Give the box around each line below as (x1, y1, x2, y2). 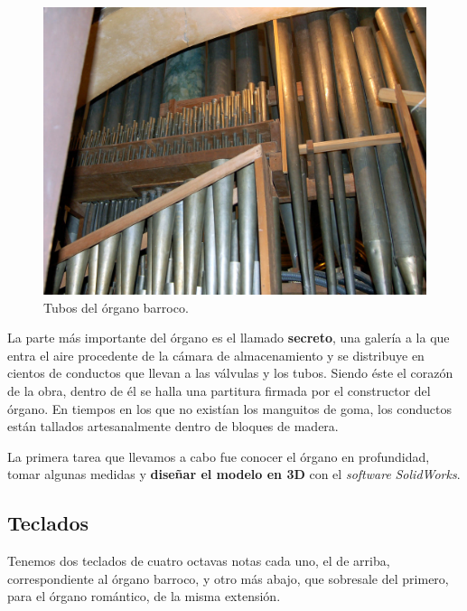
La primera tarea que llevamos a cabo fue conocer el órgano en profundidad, (7, 446, 430, 465)
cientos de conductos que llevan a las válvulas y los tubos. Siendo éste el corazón (7, 363, 453, 382)
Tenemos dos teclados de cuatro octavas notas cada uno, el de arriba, (7, 551, 390, 570)
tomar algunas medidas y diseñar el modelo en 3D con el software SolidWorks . (7, 465, 461, 484)
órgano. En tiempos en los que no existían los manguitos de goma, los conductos (7, 399, 452, 418)
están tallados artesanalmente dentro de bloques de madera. (7, 417, 339, 436)
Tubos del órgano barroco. (43, 297, 189, 316)
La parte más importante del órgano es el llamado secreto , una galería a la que (7, 328, 450, 347)
